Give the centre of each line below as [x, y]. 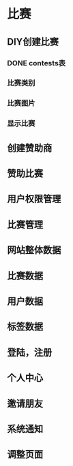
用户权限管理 [34, 199]
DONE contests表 [36, 63]
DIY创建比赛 [33, 42]
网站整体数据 [34, 250]
